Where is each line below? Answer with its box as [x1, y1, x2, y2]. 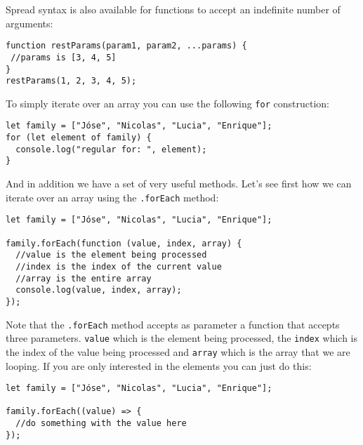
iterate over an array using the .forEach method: [6, 190, 219, 204]
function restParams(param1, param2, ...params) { [6, 41, 247, 51]
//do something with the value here [15, 418, 187, 429]
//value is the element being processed [15, 250, 207, 260]
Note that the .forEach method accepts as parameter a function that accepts [6, 317, 340, 331]
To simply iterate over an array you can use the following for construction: [6, 95, 329, 110]
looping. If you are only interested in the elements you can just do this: [6, 358, 312, 373]
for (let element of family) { [6, 133, 152, 143]
